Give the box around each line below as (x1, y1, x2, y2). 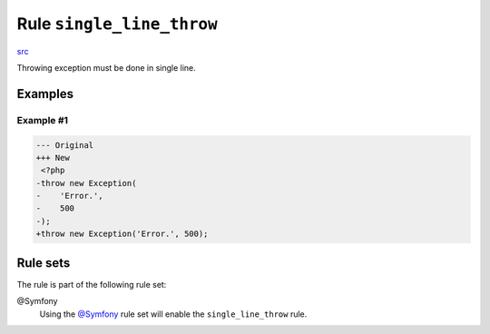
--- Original (35, 140, 94, 150)
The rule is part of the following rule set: (16, 279, 167, 290)
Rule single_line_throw (16, 14, 218, 34)
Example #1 (16, 113, 68, 126)
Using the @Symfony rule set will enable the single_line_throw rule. (39, 309, 308, 319)
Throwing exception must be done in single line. (16, 62, 197, 73)
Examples (16, 86, 74, 102)
